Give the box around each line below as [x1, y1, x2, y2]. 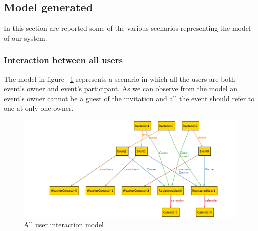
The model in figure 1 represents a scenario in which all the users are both [4, 73, 235, 84]
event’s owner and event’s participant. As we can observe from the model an [4, 83, 238, 94]
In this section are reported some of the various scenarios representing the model [4, 23, 251, 33]
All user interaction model [24, 219, 104, 230]
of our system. [4, 32, 47, 43]
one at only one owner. [4, 103, 74, 113]
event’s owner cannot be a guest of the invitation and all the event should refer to [4, 93, 255, 103]
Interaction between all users [4, 54, 123, 66]
